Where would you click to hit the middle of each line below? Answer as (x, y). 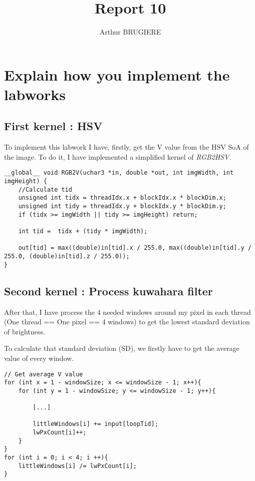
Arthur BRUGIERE (130, 32)
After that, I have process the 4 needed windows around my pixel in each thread (127, 312)
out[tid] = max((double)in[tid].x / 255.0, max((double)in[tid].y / (135, 248)
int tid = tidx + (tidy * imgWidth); (83, 231)
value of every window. (39, 358)
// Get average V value (44, 374)
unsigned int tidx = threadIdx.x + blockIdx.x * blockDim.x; (122, 198)
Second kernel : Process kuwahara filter (108, 291)
